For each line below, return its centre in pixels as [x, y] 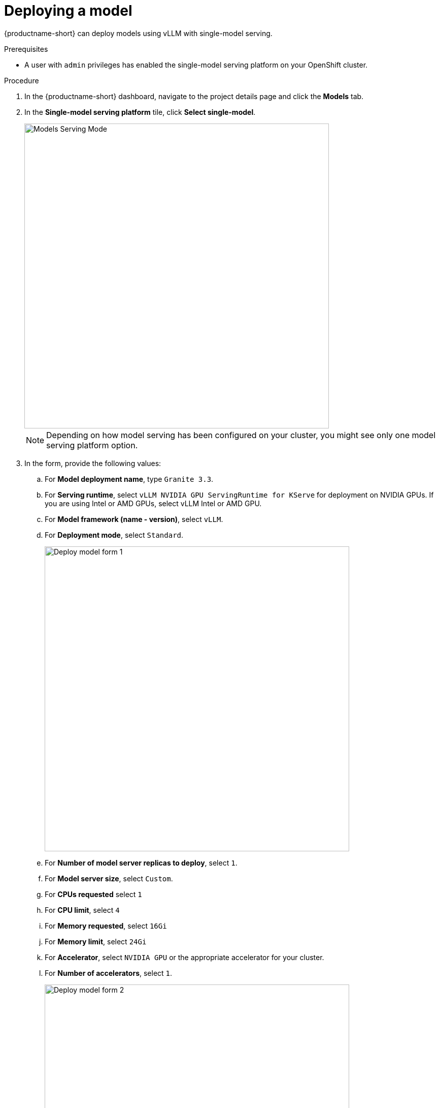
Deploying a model [68, 11]
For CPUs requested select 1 [93, 894]
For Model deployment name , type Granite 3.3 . [129, 479]
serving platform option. [92, 445]
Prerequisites [26, 49]
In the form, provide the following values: [93, 463]
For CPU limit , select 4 [82, 910]
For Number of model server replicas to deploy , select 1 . [141, 863]
